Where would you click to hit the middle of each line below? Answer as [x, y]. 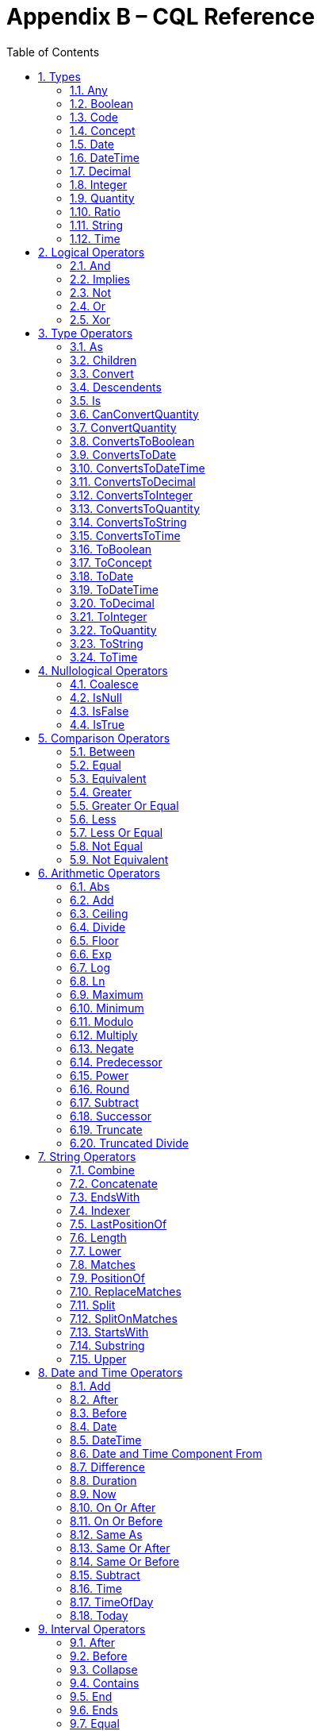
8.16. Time [96, 1588]
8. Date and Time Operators [111, 1372]
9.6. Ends [94, 1710]
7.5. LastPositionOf [118, 1224]
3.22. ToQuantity [113, 630]
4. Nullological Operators [103, 670]
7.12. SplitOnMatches [124, 1318]
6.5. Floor [94, 940]
